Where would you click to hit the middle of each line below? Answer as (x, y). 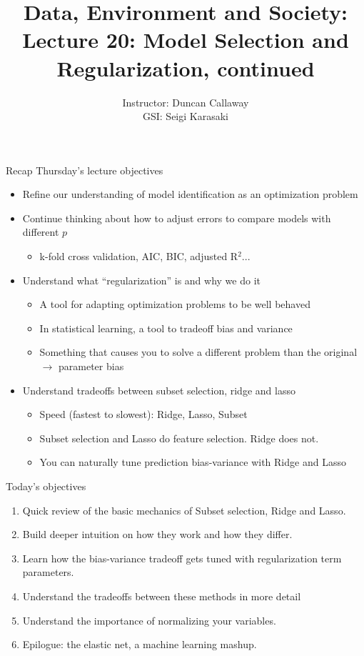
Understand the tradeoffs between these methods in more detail (162, 596)
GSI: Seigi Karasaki (185, 116)
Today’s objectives (46, 486)
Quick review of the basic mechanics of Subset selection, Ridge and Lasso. (184, 510)
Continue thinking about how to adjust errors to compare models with (177, 218)
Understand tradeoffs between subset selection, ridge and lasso (159, 390)
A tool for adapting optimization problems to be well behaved (175, 304)
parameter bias (91, 366)
